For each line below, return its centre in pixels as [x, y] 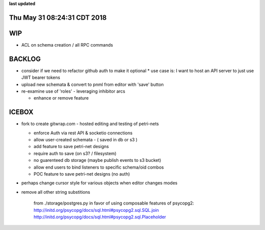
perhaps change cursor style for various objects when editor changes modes [99, 183]
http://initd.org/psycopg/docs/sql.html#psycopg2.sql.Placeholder [100, 217]
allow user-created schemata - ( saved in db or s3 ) [85, 140]
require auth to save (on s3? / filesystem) [75, 153]
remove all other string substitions [56, 192]
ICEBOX [21, 112]
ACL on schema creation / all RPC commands [67, 45]
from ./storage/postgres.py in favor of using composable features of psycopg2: [114, 203]
